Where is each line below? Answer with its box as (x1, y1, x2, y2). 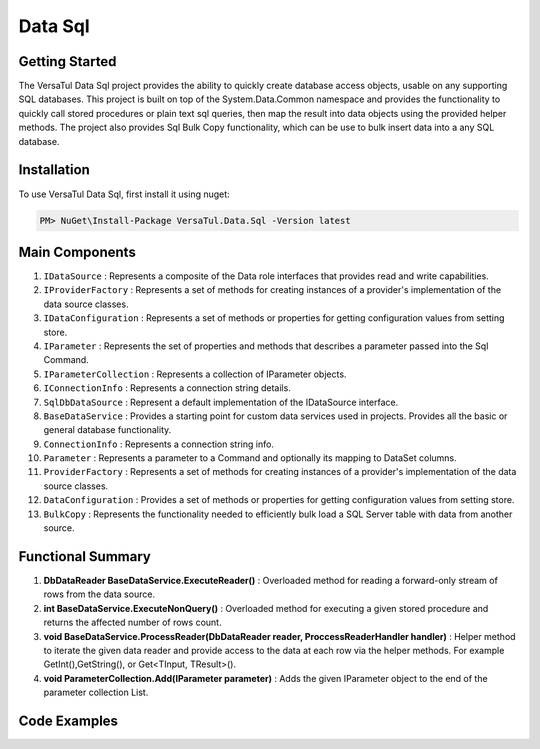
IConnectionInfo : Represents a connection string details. (43, 382, 292, 394)
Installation (18, 161, 90, 179)
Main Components (18, 243, 137, 260)
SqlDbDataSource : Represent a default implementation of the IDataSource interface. (43, 396, 399, 408)
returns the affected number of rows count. (43, 616, 222, 629)
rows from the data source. (43, 588, 155, 600)
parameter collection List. (43, 686, 149, 699)
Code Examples (18, 712, 119, 729)
